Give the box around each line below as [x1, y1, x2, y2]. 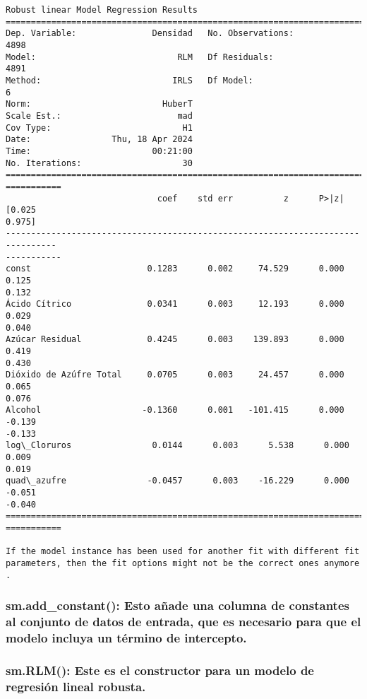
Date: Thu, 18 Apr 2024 [6, 134, 193, 145]
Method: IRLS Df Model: [6, 75, 253, 86]
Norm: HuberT [6, 99, 193, 110]
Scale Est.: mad [6, 110, 193, 121]
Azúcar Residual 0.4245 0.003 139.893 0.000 [6, 334, 344, 345]
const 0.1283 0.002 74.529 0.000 [6, 264, 344, 274]
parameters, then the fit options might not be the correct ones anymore [6, 558, 360, 568]
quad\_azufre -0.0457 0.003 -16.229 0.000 [6, 476, 349, 486]
